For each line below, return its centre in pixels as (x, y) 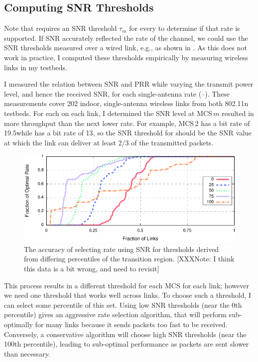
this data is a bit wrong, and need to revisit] (92, 269)
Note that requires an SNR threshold (61, 28)
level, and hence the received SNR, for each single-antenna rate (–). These (117, 93)
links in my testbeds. (36, 67)
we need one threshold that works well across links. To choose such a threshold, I (128, 295)
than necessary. (27, 353)
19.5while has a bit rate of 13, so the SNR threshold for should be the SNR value (128, 133)
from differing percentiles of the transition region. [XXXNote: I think (129, 259)
